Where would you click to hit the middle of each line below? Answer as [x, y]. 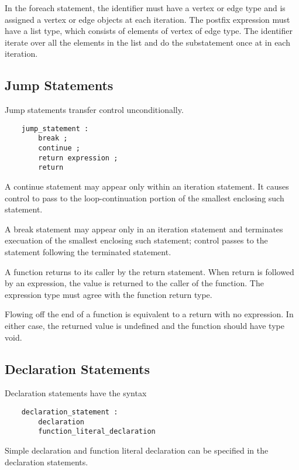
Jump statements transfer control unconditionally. [94, 110]
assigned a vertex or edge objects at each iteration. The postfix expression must [147, 19]
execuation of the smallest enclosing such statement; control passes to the [136, 240]
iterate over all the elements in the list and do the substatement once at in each [147, 42]
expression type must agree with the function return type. [109, 294]
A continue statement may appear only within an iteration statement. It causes [147, 186]
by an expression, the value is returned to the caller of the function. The [134, 283]
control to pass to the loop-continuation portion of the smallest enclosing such [145, 198]
